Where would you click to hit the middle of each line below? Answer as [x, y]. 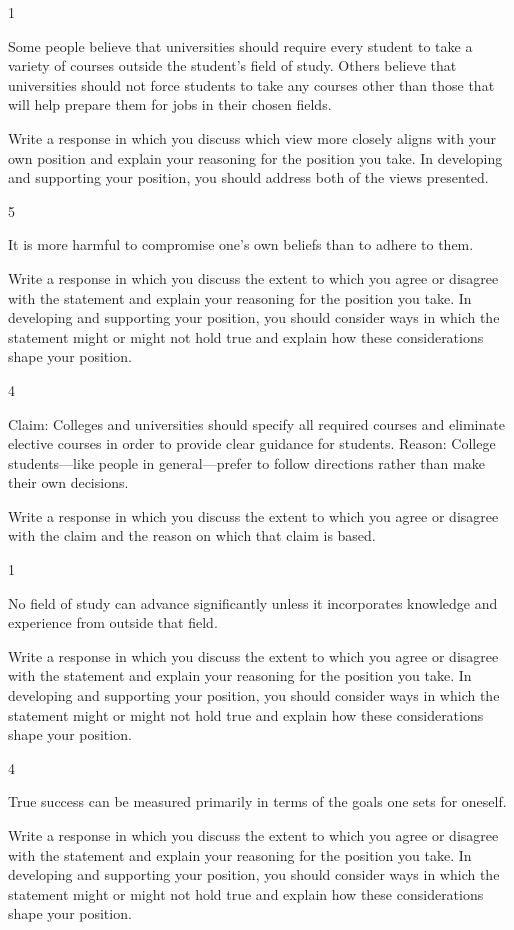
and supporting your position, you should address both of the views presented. [248, 177]
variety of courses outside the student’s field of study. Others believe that [232, 65]
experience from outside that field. [113, 622]
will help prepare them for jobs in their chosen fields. [170, 104]
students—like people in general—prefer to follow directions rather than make [246, 462]
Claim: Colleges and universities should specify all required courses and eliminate [256, 423]
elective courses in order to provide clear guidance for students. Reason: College [252, 443]
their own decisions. [68, 482]
